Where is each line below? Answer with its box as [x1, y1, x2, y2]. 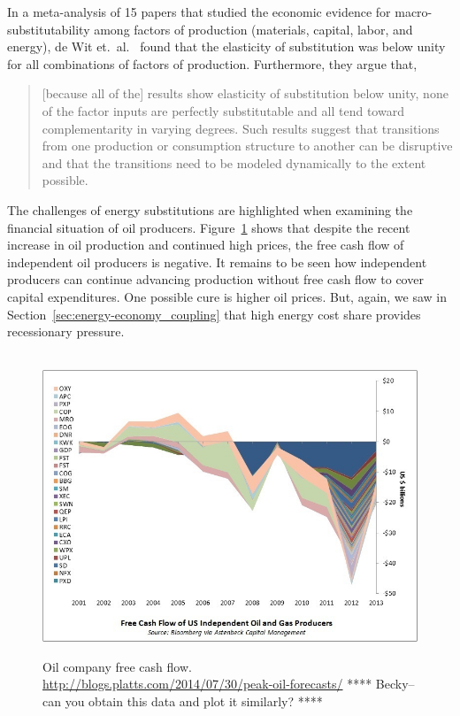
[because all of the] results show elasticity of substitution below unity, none [42, 84, 448, 103]
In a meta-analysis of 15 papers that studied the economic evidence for [7, 3, 391, 20]
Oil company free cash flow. [42, 657, 192, 675]
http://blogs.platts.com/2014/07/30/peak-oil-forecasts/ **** [42, 674, 372, 693]
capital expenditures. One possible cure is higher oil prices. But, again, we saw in [7, 287, 448, 305]
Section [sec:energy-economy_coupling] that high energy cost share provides [7, 304, 421, 323]
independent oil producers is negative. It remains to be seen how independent [7, 252, 427, 271]
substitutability [7, 19, 90, 38]
